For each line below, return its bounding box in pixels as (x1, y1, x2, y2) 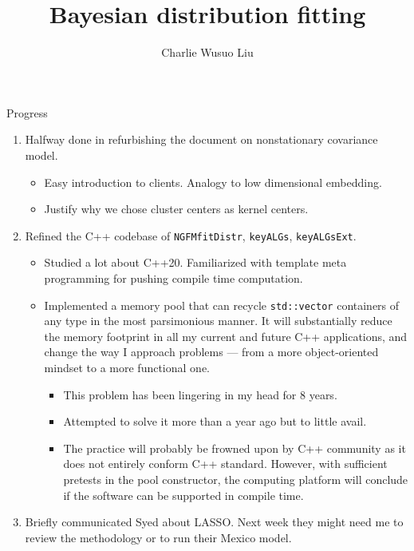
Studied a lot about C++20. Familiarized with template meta (44, 254, 347, 271)
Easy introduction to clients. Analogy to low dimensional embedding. (44, 173, 382, 190)
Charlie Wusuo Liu (161, 44, 254, 61)
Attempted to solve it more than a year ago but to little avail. (63, 413, 367, 430)
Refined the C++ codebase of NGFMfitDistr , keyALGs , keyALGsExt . (25, 227, 357, 244)
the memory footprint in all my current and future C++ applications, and (44, 327, 408, 344)
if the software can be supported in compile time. (63, 486, 304, 503)
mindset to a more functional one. (44, 359, 210, 375)
